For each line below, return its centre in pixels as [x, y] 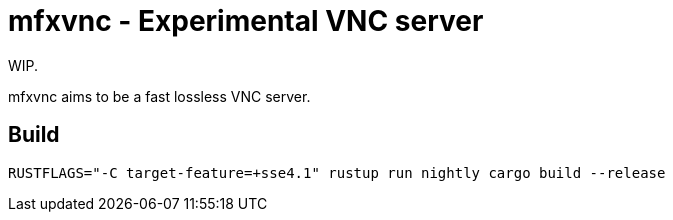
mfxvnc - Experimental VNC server [246, 21]
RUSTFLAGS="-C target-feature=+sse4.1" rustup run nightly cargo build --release [337, 172]
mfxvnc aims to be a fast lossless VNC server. [159, 96]
